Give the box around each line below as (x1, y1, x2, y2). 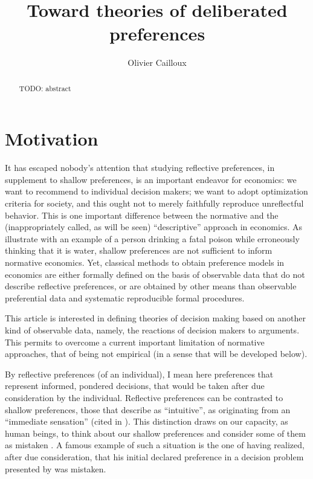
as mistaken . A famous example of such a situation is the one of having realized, (5, 439, 305, 451)
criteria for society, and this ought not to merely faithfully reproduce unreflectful (5, 197, 304, 210)
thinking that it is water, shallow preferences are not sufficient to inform (5, 244, 273, 257)
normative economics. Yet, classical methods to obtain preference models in (5, 256, 285, 269)
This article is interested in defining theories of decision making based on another (5, 312, 306, 324)
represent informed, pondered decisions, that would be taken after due (5, 379, 265, 392)
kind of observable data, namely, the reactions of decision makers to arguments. (5, 324, 300, 336)
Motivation (5, 126, 98, 151)
